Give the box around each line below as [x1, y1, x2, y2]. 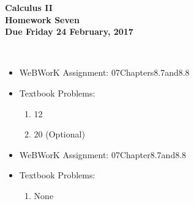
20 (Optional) [34, 128, 85, 140]
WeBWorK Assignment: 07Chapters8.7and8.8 [19, 66, 190, 79]
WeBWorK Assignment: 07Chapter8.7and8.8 [19, 148, 187, 161]
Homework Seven [5, 13, 80, 26]
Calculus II [5, 1, 53, 13]
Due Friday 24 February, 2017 [5, 25, 133, 38]
